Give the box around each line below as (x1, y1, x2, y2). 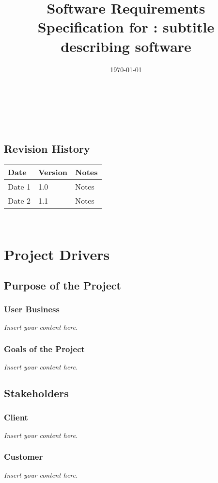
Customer (4, 451, 43, 463)
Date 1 (8, 181, 31, 193)
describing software (61, 36, 191, 56)
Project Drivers (4, 244, 110, 264)
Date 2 (8, 195, 31, 207)
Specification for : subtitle (37, 17, 215, 37)
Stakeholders (4, 386, 69, 401)
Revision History (4, 141, 90, 156)
